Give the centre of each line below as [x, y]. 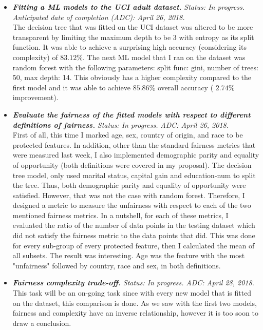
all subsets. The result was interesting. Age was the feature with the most [129, 255]
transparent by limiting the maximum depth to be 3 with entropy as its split [133, 37]
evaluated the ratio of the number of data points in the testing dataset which [134, 225]
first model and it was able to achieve [72, 87]
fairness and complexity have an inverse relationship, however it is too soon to [135, 313]
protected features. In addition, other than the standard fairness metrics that [134, 144]
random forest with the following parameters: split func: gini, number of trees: [135, 67]
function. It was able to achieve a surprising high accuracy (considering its [129, 47]
